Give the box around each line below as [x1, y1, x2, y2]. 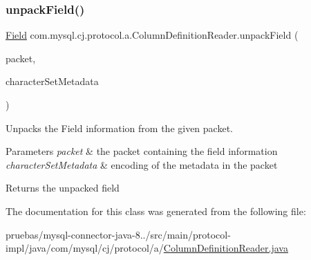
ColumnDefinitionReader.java [163, 241, 288, 255]
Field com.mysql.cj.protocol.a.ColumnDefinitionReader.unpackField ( [6, 28, 299, 42]
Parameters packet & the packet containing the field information [6, 144, 278, 158]
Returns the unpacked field [6, 180, 120, 195]
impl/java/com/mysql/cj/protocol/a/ [6, 241, 164, 255]
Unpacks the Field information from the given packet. [6, 120, 233, 135]
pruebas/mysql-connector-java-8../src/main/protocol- [6, 227, 231, 241]
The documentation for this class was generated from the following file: [6, 203, 306, 218]
